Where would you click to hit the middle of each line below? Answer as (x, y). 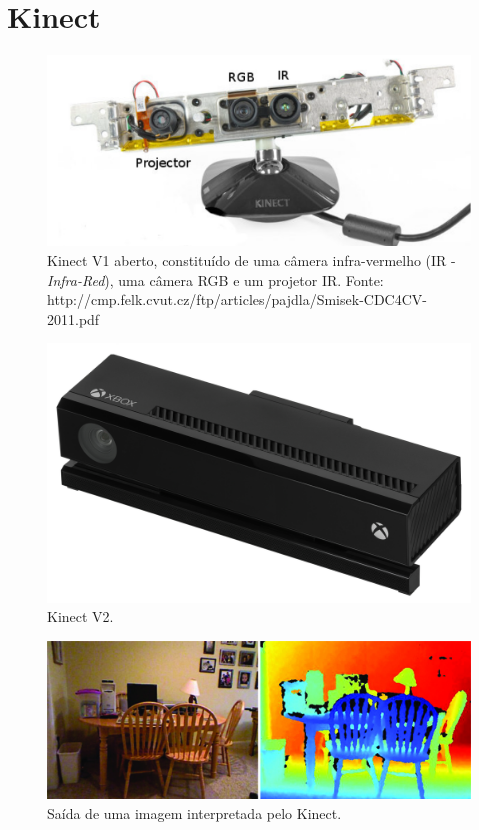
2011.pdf (73, 318)
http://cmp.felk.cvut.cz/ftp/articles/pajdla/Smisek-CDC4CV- (237, 299)
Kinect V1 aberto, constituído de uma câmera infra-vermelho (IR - (251, 260)
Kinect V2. (80, 616)
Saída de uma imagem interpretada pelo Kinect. (194, 812)
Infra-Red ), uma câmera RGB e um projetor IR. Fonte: (215, 279)
